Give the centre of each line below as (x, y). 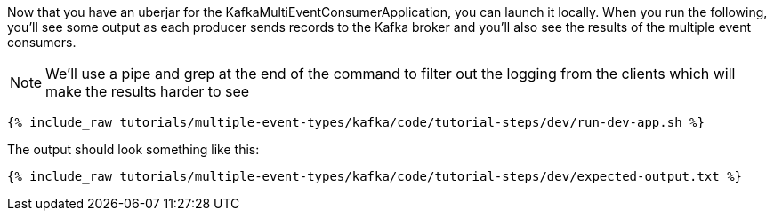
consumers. (42, 42)
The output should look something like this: (133, 149)
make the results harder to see (148, 91)
